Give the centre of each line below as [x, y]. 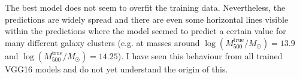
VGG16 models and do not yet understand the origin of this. [116, 69]
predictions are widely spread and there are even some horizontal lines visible [147, 19]
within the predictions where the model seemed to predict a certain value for [146, 31]
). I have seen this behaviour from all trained [200, 55]
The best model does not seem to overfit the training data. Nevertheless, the [145, 7]
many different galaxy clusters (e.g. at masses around [102, 42]
